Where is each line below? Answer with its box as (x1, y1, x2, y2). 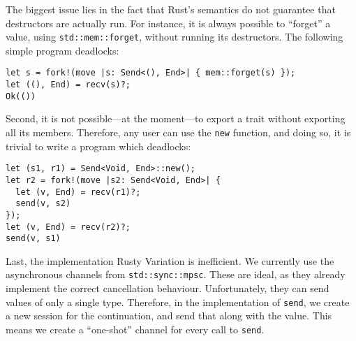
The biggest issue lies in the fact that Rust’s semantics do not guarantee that (6, 2, 336, 16)
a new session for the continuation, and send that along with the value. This (6, 308, 332, 323)
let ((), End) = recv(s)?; (6, 80, 131, 90)
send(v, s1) (6, 233, 61, 244)
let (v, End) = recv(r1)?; (15, 187, 141, 197)
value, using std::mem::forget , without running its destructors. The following (6, 29, 343, 44)
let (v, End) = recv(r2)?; (6, 222, 131, 232)
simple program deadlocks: (6, 43, 119, 57)
